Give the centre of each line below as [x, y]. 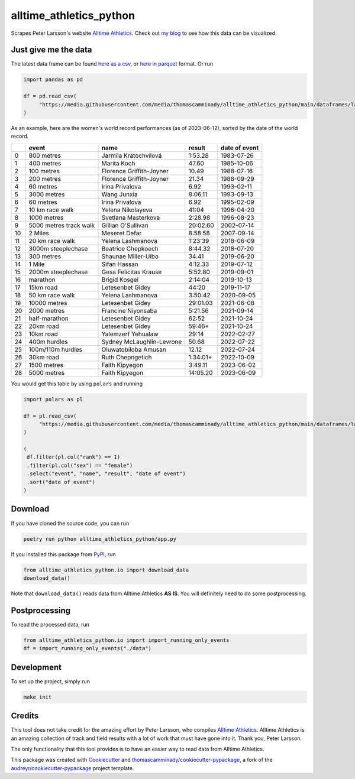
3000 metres [47, 194]
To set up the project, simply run [50, 681]
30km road [44, 357]
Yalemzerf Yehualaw [130, 334]
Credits [25, 716]
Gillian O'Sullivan [125, 225]
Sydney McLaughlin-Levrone [142, 342]
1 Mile [37, 264]
